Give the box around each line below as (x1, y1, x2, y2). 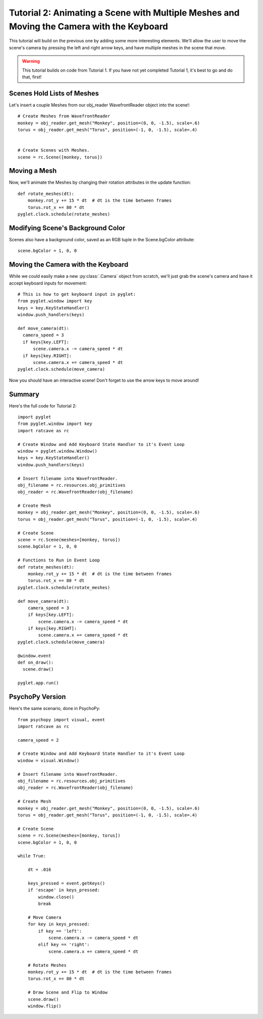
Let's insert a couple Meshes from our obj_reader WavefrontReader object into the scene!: (9, 102, 190, 108)
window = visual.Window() (18, 758, 80, 763)
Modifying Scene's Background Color (9, 224, 126, 232)
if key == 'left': (38, 928, 82, 934)
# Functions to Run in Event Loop (18, 558, 100, 563)
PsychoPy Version (9, 692, 66, 701)
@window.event (18, 653, 51, 658)
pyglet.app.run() (18, 680, 59, 686)
